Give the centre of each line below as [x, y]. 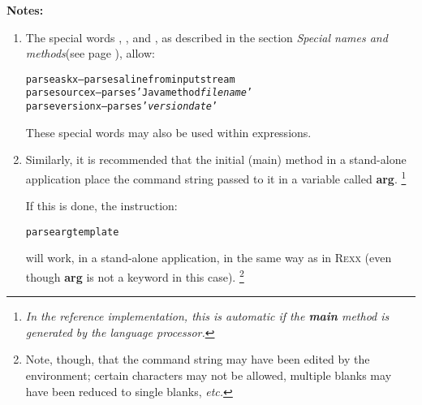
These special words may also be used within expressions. [168, 132]
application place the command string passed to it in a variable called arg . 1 [216, 177]
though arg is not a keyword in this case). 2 [135, 276]
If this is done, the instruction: [101, 206]
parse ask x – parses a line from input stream [130, 79]
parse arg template [72, 232]
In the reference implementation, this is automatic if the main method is [207, 316]
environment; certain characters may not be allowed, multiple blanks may [209, 375]
